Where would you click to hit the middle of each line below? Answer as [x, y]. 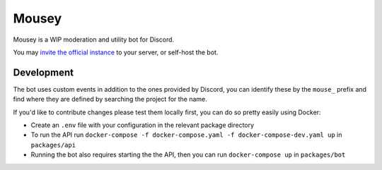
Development [44, 72]
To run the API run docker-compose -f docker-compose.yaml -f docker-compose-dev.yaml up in [186, 135]
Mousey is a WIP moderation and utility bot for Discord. [94, 40]
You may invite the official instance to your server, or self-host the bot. [116, 52]
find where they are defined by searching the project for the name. [110, 99]
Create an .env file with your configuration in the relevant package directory [143, 125]
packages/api [53, 145]
